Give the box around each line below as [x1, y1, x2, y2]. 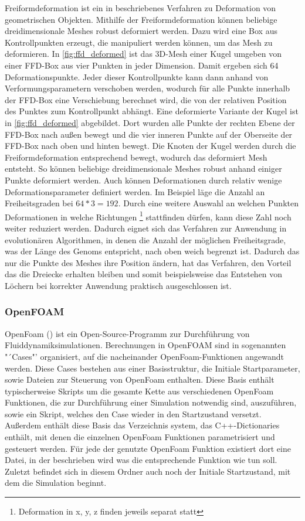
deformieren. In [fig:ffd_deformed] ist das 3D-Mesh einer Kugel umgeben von [5, 47, 282, 60]
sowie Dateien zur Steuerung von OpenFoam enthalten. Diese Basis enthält [5, 373, 274, 386]
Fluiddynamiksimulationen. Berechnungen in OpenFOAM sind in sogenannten [5, 339, 286, 351]
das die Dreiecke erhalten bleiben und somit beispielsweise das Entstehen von [5, 268, 283, 280]
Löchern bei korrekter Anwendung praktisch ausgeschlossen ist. [5, 279, 232, 291]
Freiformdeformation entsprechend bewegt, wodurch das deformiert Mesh [5, 151, 267, 163]
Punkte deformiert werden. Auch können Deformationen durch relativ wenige [5, 173, 282, 186]
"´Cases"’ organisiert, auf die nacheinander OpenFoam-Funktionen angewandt [5, 350, 284, 362]
